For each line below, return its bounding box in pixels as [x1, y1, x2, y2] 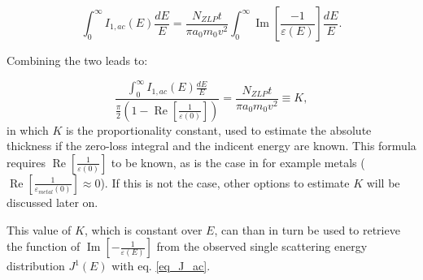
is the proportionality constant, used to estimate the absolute [65, 121, 372, 138]
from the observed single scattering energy [156, 238, 368, 255]
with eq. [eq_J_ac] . [111, 257, 211, 274]
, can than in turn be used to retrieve [214, 221, 400, 238]
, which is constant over [84, 221, 203, 238]
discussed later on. [7, 193, 98, 210]
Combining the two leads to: [7, 52, 148, 68]
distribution [7, 257, 65, 274]
